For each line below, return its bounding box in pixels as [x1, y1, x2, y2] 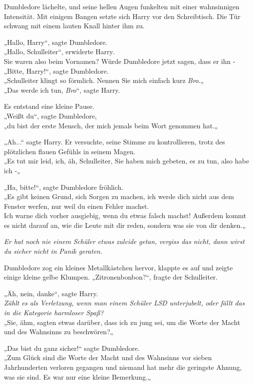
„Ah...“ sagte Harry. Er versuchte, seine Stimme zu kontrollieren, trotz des [4, 137, 225, 147]
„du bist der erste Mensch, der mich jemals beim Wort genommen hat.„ [4, 120, 218, 130]
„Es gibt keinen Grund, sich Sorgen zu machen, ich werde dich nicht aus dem [4, 191, 234, 202]
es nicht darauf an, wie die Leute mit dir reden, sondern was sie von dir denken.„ [4, 220, 246, 230]
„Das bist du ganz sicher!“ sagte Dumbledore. [4, 343, 140, 353]
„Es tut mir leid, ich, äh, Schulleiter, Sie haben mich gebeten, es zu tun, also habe [4, 156, 249, 166]
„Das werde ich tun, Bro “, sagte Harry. [4, 84, 120, 95]
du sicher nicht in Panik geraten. [4, 246, 103, 256]
